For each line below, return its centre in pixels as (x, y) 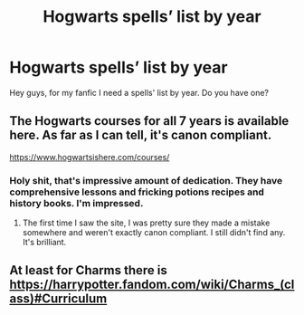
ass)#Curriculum (58, 299)
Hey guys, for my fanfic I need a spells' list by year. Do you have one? (139, 92)
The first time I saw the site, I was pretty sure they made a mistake (146, 223)
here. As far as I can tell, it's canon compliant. (141, 135)
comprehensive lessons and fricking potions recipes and (137, 192)
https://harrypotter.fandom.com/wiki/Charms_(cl (152, 285)
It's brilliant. (44, 243)
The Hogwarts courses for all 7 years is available (149, 121)
